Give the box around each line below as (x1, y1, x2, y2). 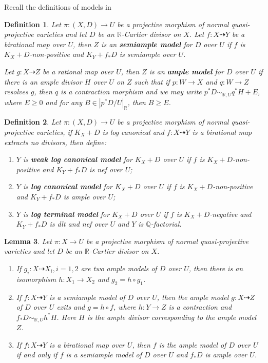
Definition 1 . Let (4, 18, 61, 29)
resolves (4, 86, 28, 97)
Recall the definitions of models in (4, 2, 111, 12)
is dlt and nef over (49, 218, 108, 229)
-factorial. (150, 218, 182, 229)
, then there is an (188, 263, 243, 273)
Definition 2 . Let (4, 116, 61, 127)
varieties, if (36, 127, 72, 137)
